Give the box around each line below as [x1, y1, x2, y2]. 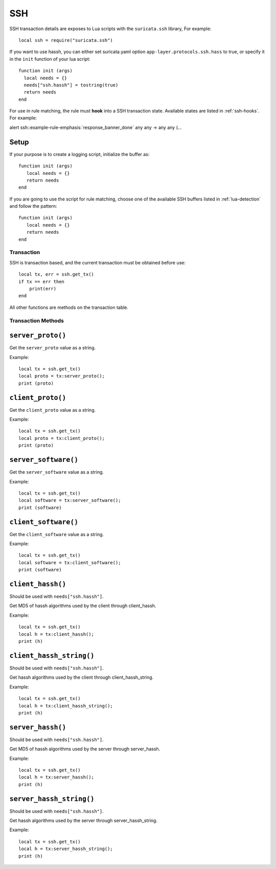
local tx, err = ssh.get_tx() [18, 272, 95, 277]
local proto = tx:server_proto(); [18, 373, 105, 379]
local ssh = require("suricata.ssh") [18, 37, 113, 43]
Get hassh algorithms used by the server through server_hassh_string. [9, 817, 158, 823]
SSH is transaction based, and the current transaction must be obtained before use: [9, 259, 186, 265]
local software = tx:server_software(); [18, 498, 121, 503]
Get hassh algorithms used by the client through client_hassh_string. [9, 674, 154, 680]
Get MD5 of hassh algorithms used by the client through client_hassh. [9, 603, 156, 609]
